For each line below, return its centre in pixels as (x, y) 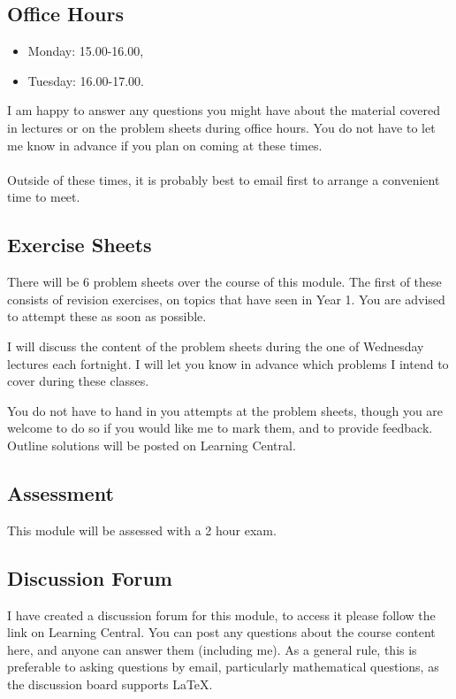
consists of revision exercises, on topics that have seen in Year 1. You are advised (226, 299)
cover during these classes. (78, 381)
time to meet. (44, 197)
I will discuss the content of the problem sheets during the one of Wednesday (216, 346)
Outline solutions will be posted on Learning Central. (152, 445)
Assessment (61, 492)
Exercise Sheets (80, 245)
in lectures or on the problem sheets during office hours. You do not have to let (221, 127)
